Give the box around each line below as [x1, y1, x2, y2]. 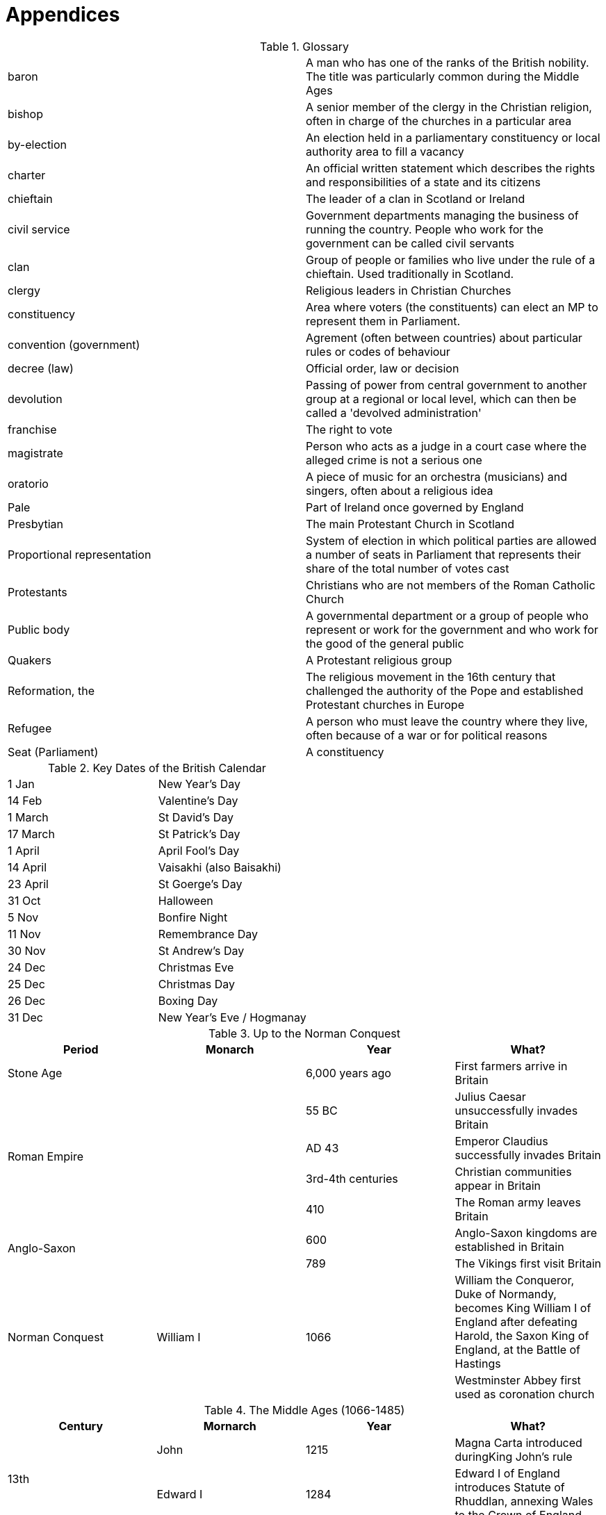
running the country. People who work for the [306, 222, 543, 236]
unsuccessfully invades [454, 1103, 578, 1117]
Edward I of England [454, 1466, 560, 1480]
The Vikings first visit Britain [454, 1256, 601, 1270]
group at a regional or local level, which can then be [306, 391, 577, 406]
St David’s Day [158, 810, 234, 824]
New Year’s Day [158, 776, 241, 791]
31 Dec [8, 1010, 43, 1024]
